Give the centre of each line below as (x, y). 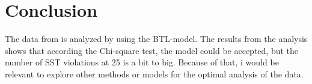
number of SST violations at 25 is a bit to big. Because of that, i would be (142, 62)
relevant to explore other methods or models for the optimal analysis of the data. (154, 73)
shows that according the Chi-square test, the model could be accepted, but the (152, 50)
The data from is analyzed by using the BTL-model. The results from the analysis (156, 39)
